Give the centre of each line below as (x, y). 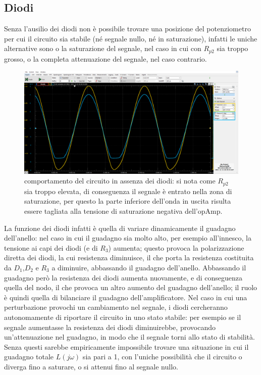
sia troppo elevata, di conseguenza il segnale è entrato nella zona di (128, 191)
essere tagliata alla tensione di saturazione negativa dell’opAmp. (123, 210)
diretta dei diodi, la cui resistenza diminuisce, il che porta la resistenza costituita (129, 257)
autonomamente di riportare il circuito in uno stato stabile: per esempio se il (123, 317)
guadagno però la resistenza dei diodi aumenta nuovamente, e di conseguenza (123, 277)
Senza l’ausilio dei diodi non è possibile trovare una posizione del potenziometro (127, 29)
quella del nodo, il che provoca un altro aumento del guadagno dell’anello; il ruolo (131, 287)
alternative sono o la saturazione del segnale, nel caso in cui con (103, 48)
